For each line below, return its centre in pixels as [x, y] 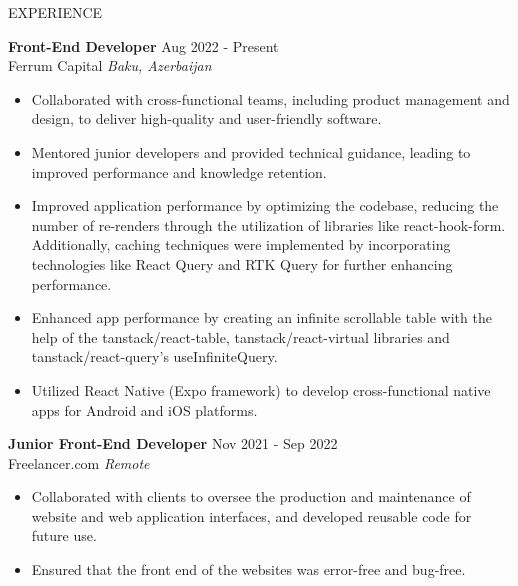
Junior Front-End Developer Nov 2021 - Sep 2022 [173, 443]
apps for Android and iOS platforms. [144, 409]
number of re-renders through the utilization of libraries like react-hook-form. [268, 224]
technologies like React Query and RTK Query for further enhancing [242, 263]
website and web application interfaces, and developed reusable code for [251, 515]
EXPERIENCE [55, 12]
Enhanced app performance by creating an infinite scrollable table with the [261, 317]
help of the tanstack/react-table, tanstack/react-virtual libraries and [240, 336]
